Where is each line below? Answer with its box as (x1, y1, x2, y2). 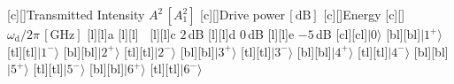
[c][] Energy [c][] (323, 5, 405, 23)
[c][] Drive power (200, 5, 286, 23)
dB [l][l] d (188, 25, 236, 42)
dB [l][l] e (248, 25, 295, 42)
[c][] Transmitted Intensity (7, 5, 145, 23)
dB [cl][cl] (316, 25, 368, 42)
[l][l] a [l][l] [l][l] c (87, 25, 176, 42)
